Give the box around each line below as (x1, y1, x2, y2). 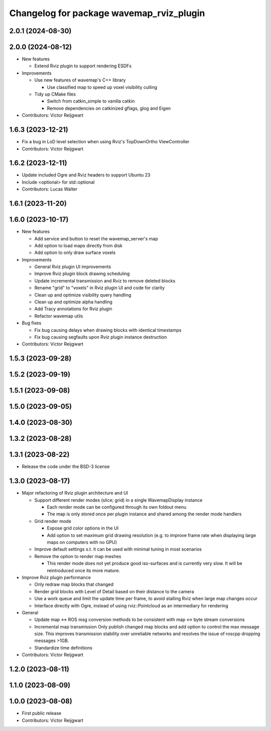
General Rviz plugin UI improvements (34, 264, 111, 270)
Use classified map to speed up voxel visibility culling (47, 84, 158, 90)
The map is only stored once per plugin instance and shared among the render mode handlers (47, 511, 242, 517)
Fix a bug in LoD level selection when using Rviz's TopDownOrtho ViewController (22, 139, 190, 145)
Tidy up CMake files (34, 91, 76, 98)
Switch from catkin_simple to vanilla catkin (47, 98, 135, 104)
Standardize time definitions (34, 645, 93, 651)
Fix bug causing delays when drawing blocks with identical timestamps (34, 327, 182, 333)
